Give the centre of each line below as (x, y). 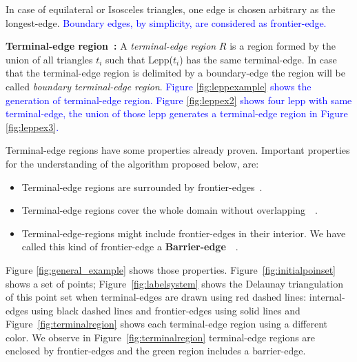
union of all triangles (49, 59)
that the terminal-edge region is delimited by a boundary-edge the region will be (175, 73)
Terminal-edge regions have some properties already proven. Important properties (178, 150)
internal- (327, 297)
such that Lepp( (139, 59)
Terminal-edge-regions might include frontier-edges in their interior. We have (184, 233)
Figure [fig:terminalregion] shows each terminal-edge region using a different (166, 324)
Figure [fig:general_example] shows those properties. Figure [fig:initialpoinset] (171, 269)
